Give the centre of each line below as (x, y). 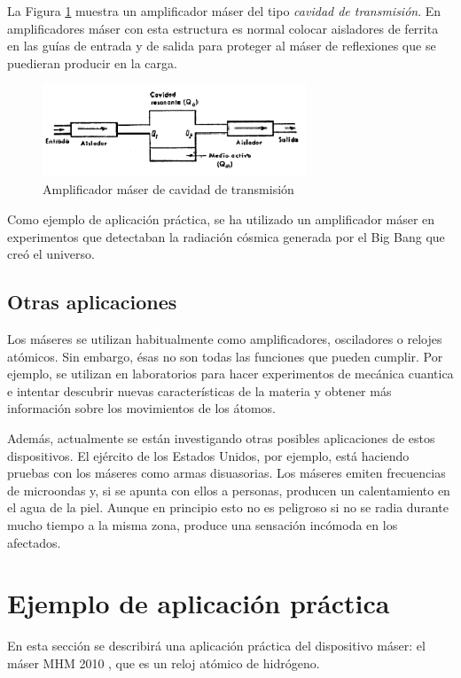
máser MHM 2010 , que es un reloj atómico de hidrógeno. (164, 662)
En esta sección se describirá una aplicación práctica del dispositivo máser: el (216, 646)
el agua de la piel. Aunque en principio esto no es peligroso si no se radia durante (228, 507)
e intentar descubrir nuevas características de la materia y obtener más (199, 390)
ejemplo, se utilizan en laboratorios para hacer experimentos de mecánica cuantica (230, 374)
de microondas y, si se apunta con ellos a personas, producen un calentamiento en (229, 490)
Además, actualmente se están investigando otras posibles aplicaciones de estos (221, 438)
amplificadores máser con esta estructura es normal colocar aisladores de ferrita (223, 28)
